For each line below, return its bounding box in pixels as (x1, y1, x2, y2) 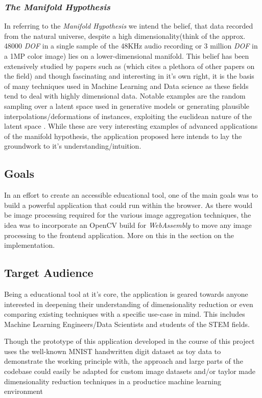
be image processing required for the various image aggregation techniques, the (4, 209, 251, 220)
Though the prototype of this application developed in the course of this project (4, 336, 255, 346)
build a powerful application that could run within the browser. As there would (4, 199, 253, 210)
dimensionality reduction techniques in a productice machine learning (4, 376, 221, 386)
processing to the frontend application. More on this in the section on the (4, 229, 234, 240)
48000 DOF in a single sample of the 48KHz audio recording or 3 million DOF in (4, 40, 258, 51)
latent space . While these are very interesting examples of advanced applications (4, 121, 258, 131)
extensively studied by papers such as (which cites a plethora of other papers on (4, 60, 255, 71)
